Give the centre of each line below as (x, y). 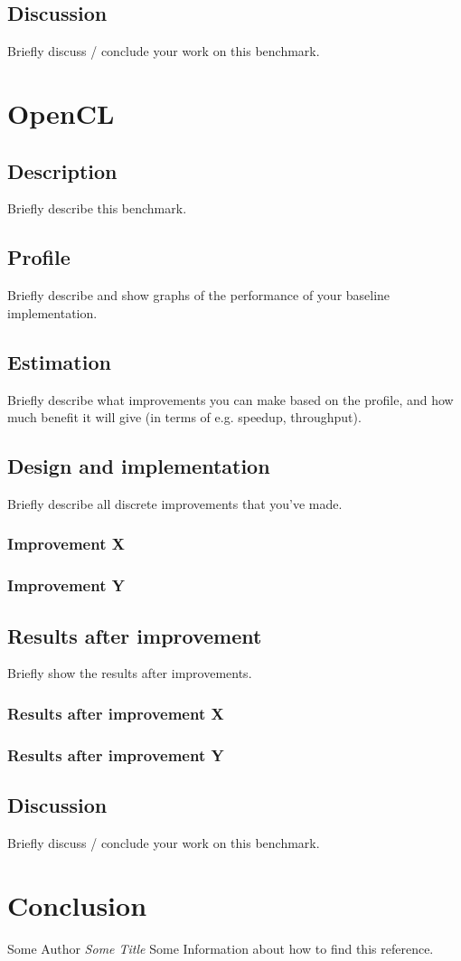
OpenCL (61, 113)
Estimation (59, 361)
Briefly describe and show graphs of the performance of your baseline (199, 295)
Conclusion (77, 904)
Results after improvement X (116, 713)
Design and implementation (139, 466)
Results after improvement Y (116, 754)
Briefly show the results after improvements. (130, 673)
